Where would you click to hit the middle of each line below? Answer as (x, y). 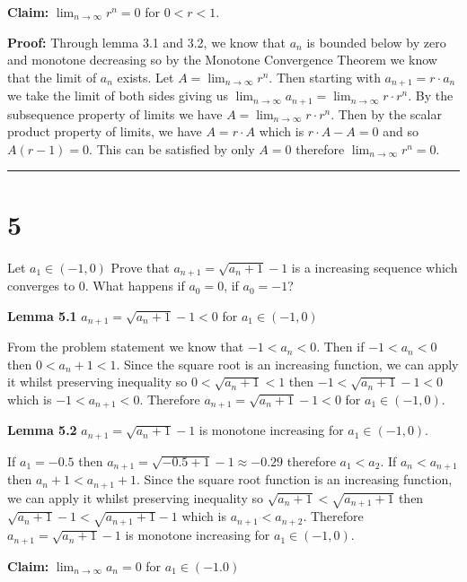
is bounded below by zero (376, 42)
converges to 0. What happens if (96, 286)
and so (401, 131)
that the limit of (52, 77)
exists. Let (145, 77)
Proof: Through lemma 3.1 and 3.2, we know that (146, 42)
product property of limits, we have (105, 131)
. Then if (340, 347)
